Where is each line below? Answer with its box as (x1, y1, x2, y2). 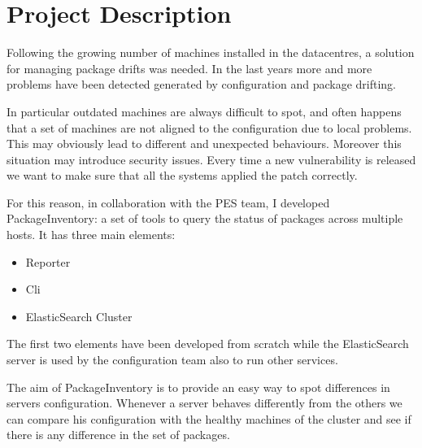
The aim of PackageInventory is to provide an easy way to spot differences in (7, 378, 390, 395)
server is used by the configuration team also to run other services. (7, 351, 338, 368)
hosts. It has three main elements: (7, 226, 176, 243)
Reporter (25, 253, 71, 270)
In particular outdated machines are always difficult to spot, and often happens (7, 102, 402, 120)
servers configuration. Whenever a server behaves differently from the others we (7, 394, 402, 411)
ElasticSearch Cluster (25, 307, 133, 324)
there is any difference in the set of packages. (7, 426, 230, 443)
